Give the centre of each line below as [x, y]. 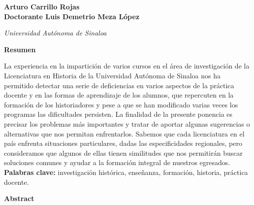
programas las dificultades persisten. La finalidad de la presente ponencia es [118, 114]
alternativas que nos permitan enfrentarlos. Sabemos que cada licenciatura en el [124, 133]
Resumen [20, 49]
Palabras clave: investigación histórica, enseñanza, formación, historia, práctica [126, 172]
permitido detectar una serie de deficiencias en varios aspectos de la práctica [119, 85]
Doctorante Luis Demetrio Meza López [72, 16]
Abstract [19, 198]
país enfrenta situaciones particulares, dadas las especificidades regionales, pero [123, 143]
